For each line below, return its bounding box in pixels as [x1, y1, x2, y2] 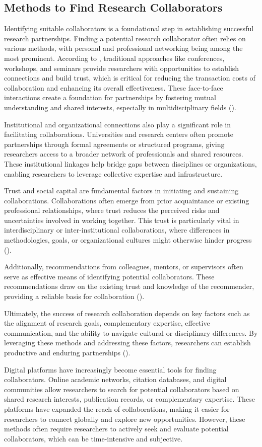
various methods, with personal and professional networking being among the [4, 43, 243, 53]
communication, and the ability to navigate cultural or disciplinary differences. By [4, 327, 258, 338]
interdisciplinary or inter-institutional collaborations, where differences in [4, 225, 230, 235]
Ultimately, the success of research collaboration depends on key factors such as [4, 308, 250, 318]
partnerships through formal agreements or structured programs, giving [4, 138, 225, 149]
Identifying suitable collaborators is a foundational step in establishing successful [4, 23, 254, 34]
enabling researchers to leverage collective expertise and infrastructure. [4, 168, 223, 179]
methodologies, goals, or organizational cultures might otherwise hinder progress [4, 235, 252, 245]
